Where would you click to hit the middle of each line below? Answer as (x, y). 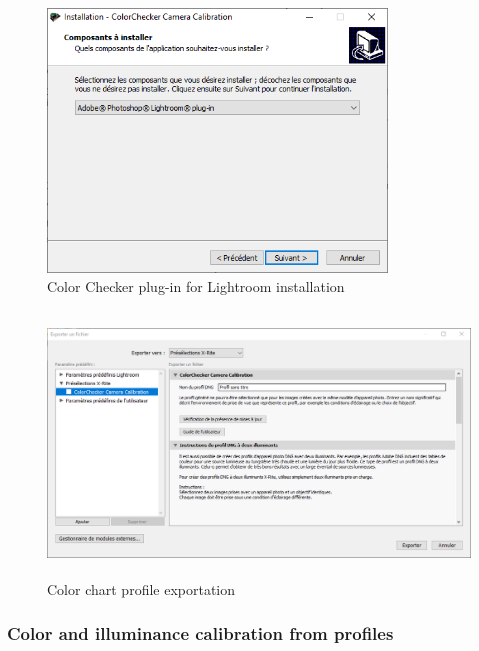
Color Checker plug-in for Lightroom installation (196, 286)
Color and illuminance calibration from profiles (200, 633)
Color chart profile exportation (141, 588)
